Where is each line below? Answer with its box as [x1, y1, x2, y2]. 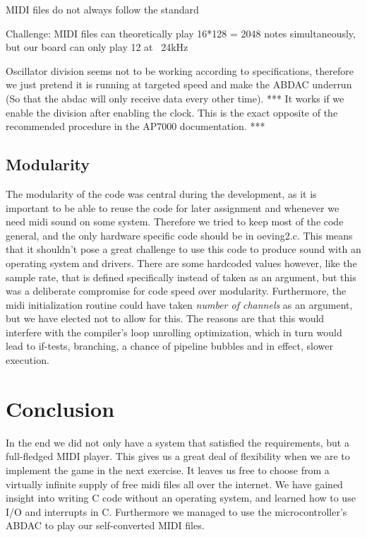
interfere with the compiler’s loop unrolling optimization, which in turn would [6, 324, 342, 339]
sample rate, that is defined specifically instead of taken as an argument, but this [6, 269, 356, 284]
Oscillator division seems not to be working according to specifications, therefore [6, 63, 354, 78]
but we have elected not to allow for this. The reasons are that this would [6, 311, 325, 326]
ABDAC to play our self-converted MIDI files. [6, 518, 205, 533]
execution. [6, 353, 49, 367]
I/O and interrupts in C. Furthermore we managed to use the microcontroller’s [6, 504, 347, 519]
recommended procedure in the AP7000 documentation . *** [6, 119, 265, 134]
